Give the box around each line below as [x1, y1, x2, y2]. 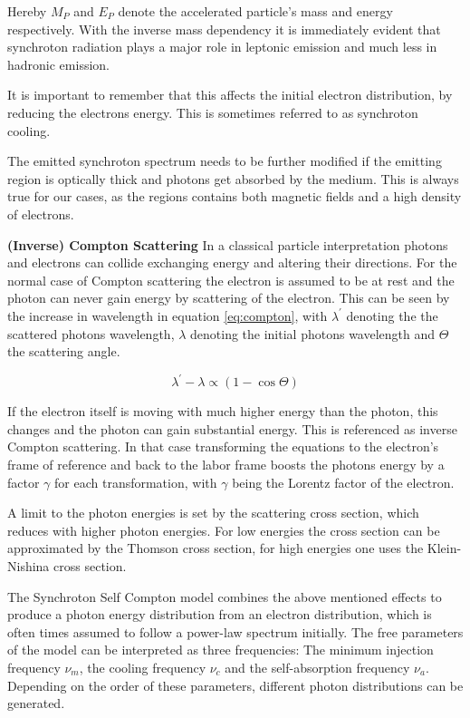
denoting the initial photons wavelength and [190, 324, 436, 343]
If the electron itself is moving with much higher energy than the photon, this [7, 402, 438, 421]
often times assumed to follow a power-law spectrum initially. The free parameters [7, 622, 464, 641]
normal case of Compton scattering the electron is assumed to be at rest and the [7, 270, 455, 289]
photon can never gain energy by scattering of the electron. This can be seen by [7, 288, 450, 307]
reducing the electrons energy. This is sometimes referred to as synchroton [7, 102, 418, 121]
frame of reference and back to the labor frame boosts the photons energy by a [7, 454, 445, 473]
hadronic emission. [7, 54, 110, 73]
